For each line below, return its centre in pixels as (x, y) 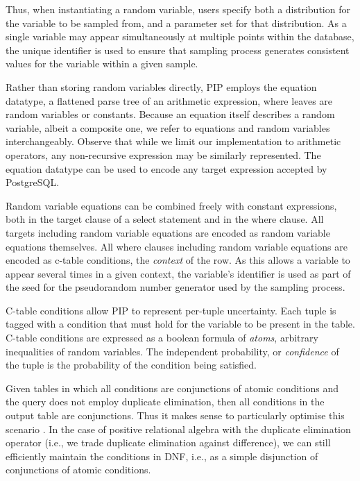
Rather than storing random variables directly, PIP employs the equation (161, 86)
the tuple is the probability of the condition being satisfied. (131, 365)
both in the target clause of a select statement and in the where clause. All (165, 219)
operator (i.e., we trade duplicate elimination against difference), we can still (168, 442)
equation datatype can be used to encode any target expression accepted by (166, 168)
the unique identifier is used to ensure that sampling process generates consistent (178, 50)
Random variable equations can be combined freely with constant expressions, (171, 205)
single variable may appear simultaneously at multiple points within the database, (180, 36)
